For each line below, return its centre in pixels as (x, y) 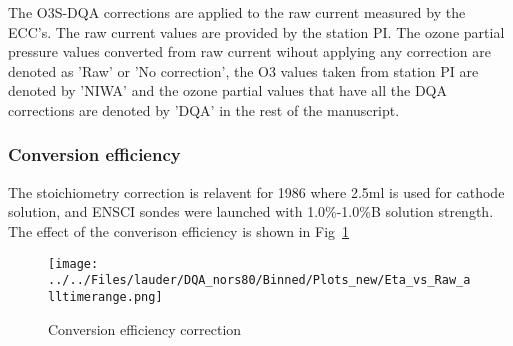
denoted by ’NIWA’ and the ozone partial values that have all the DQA (227, 90)
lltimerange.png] (105, 296)
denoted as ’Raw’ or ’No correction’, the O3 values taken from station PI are (243, 70)
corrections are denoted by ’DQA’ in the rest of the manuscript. (204, 109)
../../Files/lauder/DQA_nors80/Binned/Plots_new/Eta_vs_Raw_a (259, 280)
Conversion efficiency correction (145, 328)
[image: (73, 263)
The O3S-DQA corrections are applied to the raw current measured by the (237, 12)
